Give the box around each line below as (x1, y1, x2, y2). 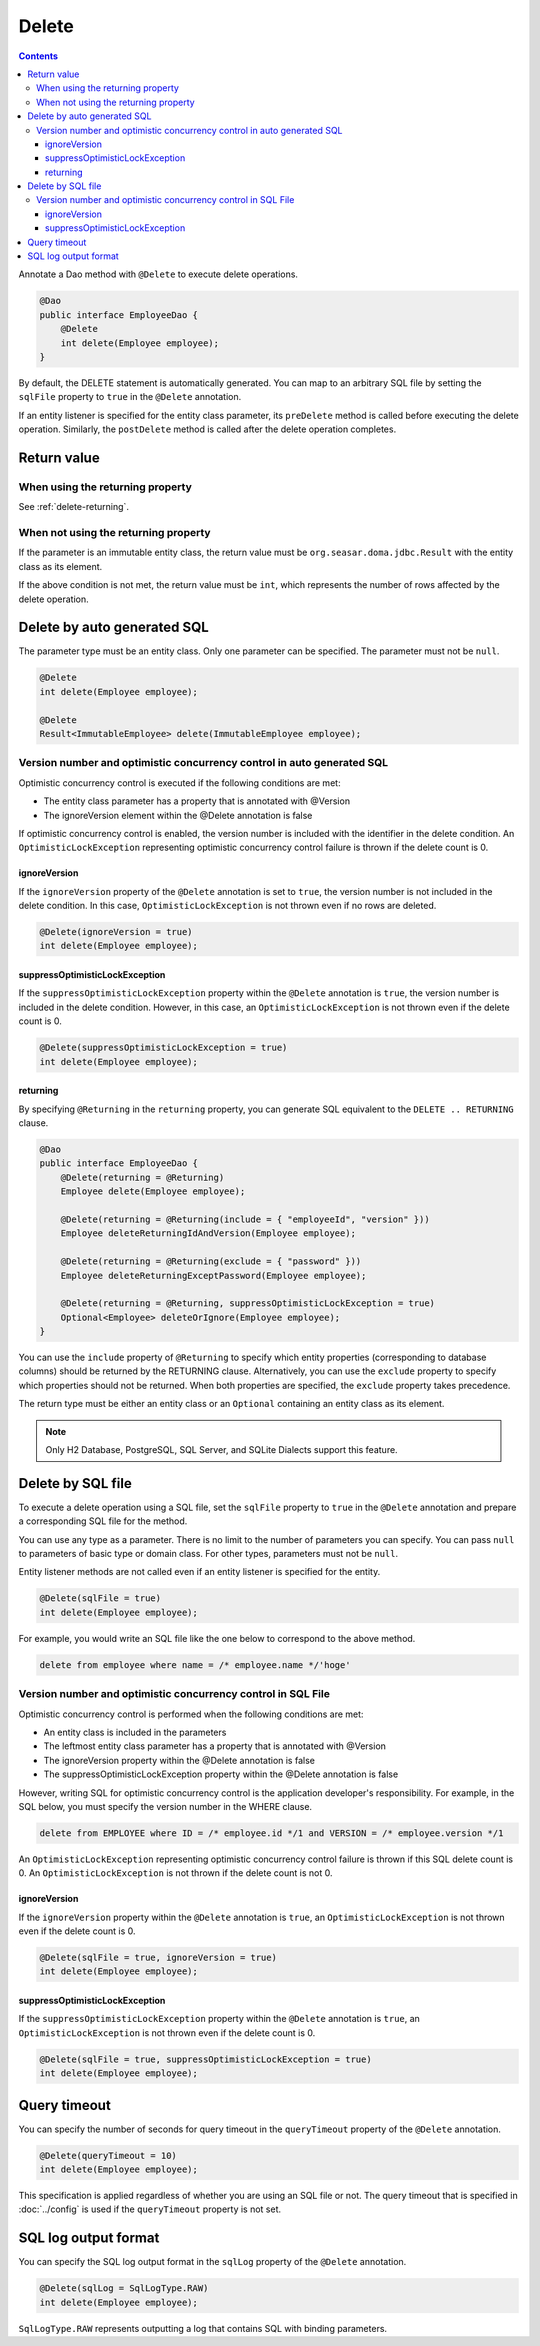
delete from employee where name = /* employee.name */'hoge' (39, 1659, 351, 1670)
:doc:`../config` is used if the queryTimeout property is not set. (18, 2203, 282, 2215)
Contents (18, 50, 59, 62)
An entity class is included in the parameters (43, 1726, 227, 1738)
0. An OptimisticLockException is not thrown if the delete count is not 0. (18, 1867, 333, 1879)
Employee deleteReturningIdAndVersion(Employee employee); (60, 1228, 357, 1239)
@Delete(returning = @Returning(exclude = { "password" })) (60, 1256, 362, 1267)
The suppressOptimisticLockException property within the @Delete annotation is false (43, 1768, 399, 1780)
